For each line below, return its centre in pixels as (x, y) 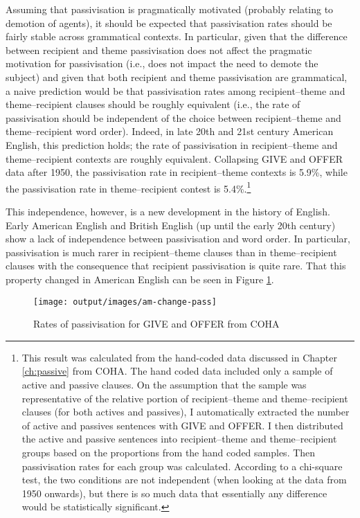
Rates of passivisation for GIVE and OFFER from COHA (156, 324)
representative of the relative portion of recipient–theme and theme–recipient (185, 398)
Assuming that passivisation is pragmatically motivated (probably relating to (170, 9)
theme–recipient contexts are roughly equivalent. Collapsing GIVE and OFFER (174, 158)
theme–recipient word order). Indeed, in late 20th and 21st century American (170, 131)
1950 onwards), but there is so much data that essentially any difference (174, 493)
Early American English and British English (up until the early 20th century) (171, 225)
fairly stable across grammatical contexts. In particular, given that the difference (177, 36)
